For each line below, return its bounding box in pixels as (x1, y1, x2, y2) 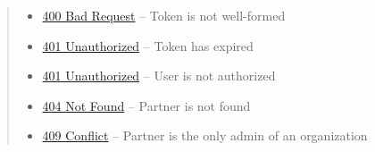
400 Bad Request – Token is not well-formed (42, 6, 286, 24)
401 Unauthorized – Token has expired (42, 36, 254, 55)
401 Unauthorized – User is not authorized (42, 66, 276, 85)
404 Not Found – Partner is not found (42, 96, 251, 114)
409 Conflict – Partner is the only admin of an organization (42, 126, 368, 145)
